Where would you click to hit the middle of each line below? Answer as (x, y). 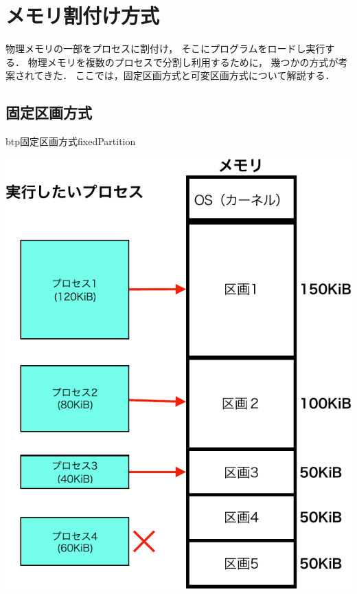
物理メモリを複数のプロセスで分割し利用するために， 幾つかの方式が (183, 62)
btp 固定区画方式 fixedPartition (71, 141)
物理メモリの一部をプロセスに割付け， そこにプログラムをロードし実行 (165, 48)
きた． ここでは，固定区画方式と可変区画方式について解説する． (189, 75)
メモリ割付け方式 (83, 15)
